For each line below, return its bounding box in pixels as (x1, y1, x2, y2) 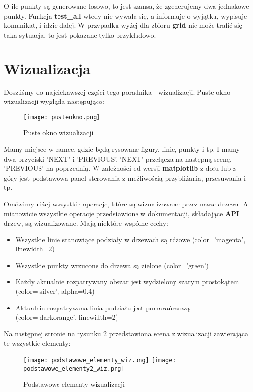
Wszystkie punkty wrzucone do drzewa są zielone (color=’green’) (15, 260, 209, 270)
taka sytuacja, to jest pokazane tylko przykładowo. (4, 29, 156, 40)
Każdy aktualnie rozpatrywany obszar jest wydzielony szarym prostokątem (15, 276, 239, 287)
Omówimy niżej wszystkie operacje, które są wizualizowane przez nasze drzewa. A (4, 198, 248, 208)
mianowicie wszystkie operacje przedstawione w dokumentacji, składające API (4, 208, 240, 218)
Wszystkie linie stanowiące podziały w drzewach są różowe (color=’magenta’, (15, 234, 246, 244)
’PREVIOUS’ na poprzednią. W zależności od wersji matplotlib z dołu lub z (4, 163, 236, 173)
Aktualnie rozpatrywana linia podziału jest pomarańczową (15, 302, 190, 312)
